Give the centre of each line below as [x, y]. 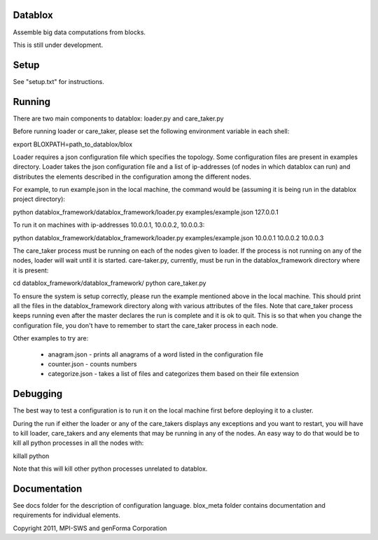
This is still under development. [58, 45]
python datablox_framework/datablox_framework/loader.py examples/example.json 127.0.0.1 [146, 212]
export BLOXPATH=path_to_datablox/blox [73, 144]
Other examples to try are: [51, 338]
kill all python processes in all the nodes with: [78, 443]
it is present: [31, 270]
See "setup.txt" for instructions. [58, 81]
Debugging [38, 394]
